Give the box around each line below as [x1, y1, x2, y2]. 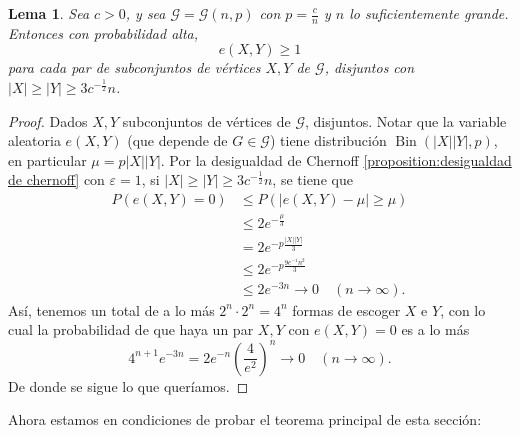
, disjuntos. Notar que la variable [304, 110, 507, 131]
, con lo [440, 299, 486, 320]
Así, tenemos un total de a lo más [8, 299, 215, 320]
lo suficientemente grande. [349, 3, 509, 23]
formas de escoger [292, 299, 401, 320]
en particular [8, 149, 87, 170]
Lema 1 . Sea [8, 3, 90, 23]
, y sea [125, 3, 166, 23]
